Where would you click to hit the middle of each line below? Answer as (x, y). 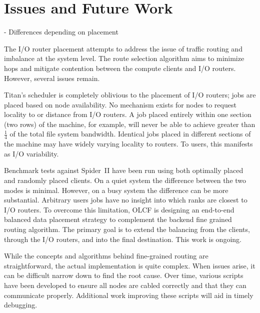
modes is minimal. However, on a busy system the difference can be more (116, 190)
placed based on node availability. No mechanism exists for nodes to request (120, 104)
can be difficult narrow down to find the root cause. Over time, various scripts (124, 275)
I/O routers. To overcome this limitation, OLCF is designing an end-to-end (119, 209)
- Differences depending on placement (61, 32)
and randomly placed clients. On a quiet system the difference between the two (125, 180)
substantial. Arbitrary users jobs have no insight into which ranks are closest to (126, 200)
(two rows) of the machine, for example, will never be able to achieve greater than (130, 124)
